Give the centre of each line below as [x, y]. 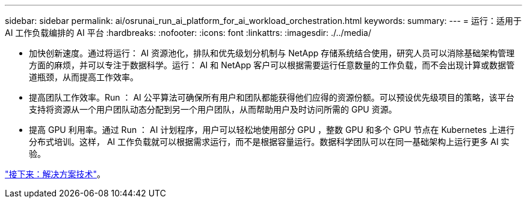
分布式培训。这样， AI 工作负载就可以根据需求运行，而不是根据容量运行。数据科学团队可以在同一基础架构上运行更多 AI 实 [269, 142]
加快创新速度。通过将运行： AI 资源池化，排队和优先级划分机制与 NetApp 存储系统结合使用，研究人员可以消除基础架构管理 [272, 53]
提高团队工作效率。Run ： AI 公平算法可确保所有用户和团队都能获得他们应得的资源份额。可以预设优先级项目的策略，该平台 [272, 97]
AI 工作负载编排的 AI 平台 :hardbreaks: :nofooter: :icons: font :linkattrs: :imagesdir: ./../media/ [188, 33]
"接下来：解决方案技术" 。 [55, 174]
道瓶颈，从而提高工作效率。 [84, 77]
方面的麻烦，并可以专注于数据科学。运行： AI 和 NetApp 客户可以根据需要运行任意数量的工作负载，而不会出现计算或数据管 [272, 65]
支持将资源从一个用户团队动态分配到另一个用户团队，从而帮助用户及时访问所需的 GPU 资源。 [213, 109]
